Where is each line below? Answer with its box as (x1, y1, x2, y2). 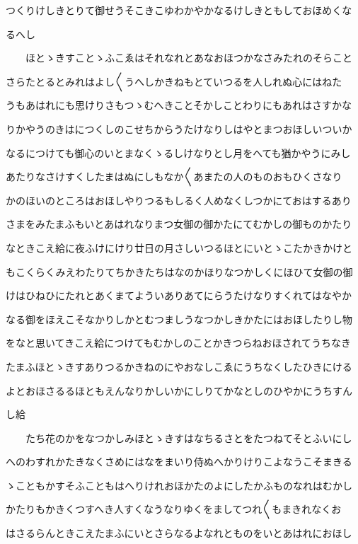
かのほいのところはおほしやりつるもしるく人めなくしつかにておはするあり (6, 192, 352, 207)
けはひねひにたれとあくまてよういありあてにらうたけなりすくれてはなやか (6, 288, 352, 303)
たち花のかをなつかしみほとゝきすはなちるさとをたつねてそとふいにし (25, 430, 352, 445)
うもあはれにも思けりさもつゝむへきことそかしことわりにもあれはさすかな (6, 98, 352, 112)
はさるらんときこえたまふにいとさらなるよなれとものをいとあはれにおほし (6, 526, 352, 540)
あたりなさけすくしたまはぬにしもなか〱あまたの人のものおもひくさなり (6, 169, 342, 184)
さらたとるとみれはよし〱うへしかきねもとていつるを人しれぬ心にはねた (6, 74, 342, 88)
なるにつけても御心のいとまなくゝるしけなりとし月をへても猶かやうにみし (6, 145, 351, 160)
